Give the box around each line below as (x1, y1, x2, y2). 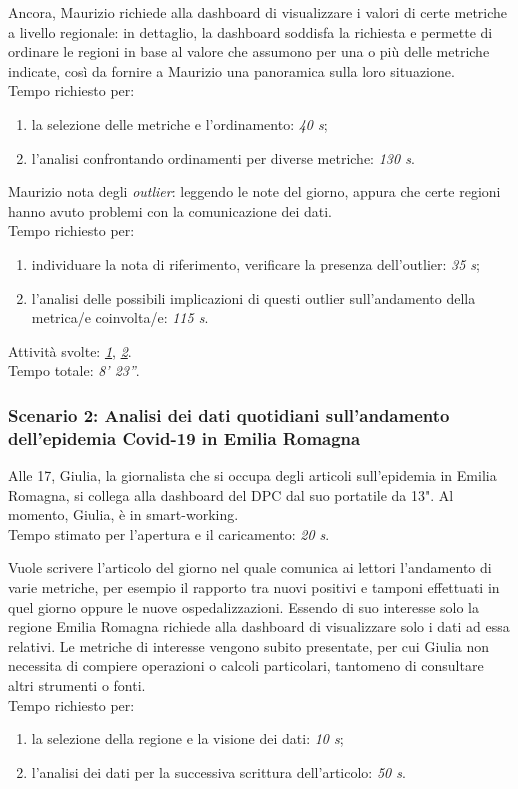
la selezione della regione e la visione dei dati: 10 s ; (31, 728, 344, 749)
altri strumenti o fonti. (8, 674, 146, 695)
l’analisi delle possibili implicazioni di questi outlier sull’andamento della (31, 287, 476, 308)
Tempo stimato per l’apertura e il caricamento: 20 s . (8, 523, 330, 544)
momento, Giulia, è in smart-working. (8, 504, 239, 525)
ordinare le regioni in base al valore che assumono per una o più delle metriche (8, 41, 490, 62)
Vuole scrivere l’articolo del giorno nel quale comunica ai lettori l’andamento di (8, 557, 492, 578)
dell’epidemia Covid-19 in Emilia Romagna (8, 425, 361, 450)
